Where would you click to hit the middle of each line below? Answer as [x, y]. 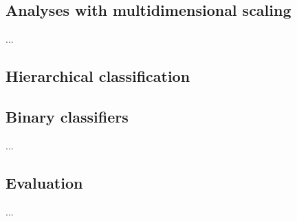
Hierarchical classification [98, 76]
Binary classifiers [67, 116]
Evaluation [44, 182]
